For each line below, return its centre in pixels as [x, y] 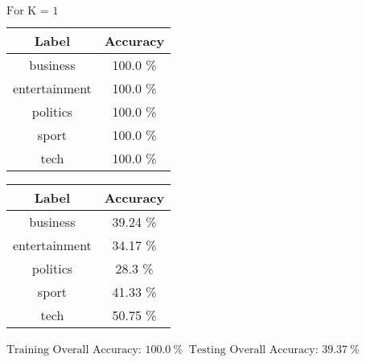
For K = [28, 11]
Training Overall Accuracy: [74, 350]
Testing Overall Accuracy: [253, 350]
